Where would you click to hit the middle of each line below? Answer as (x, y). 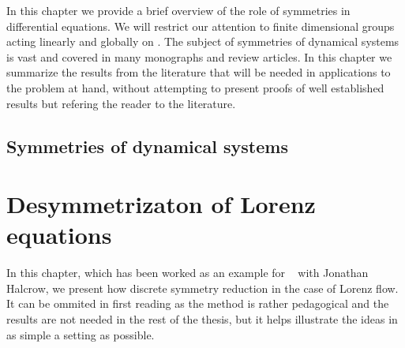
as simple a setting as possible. (81, 334)
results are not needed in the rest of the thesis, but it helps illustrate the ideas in (202, 319)
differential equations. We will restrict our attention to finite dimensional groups (201, 26)
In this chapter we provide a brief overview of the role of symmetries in (178, 10)
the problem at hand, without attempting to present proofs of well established (195, 87)
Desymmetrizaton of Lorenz (161, 204)
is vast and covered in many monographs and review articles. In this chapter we (199, 56)
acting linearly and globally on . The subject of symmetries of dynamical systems (203, 41)
